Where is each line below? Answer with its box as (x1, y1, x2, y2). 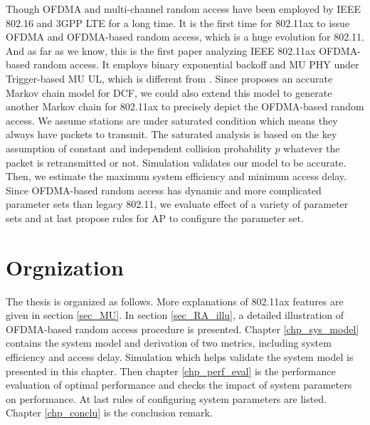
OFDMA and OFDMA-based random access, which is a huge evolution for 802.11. (6, 29, 364, 44)
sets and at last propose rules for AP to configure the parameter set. (6, 210, 304, 225)
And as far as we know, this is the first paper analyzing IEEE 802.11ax (6, 43, 316, 58)
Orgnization (6, 252, 124, 281)
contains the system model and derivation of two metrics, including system (6, 335, 332, 350)
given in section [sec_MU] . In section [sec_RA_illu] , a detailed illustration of (6, 308, 344, 322)
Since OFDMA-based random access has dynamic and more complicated (6, 182, 322, 197)
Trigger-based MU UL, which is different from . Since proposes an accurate (6, 70, 333, 85)
